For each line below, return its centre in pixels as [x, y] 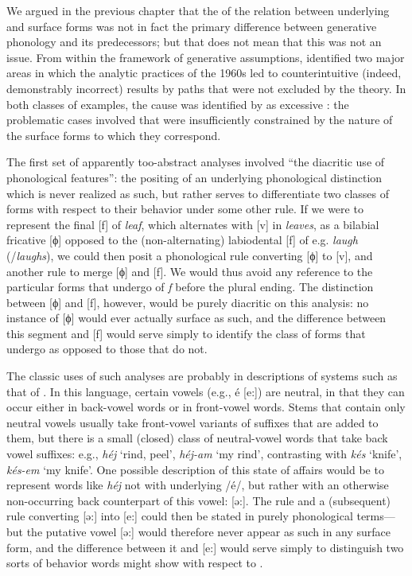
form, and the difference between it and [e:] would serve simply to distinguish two [205, 547]
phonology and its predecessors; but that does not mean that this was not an [194, 42]
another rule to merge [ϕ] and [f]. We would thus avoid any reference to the [190, 271]
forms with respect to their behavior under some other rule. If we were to [185, 209]
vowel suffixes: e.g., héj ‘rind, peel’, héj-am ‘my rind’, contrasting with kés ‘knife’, [204, 454]
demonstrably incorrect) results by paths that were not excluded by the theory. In [206, 88]
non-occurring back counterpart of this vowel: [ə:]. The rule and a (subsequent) [199, 500]
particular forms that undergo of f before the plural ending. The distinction [190, 287]
